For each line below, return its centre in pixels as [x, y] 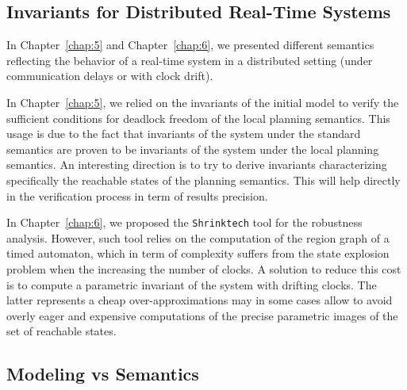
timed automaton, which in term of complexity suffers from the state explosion [198, 253]
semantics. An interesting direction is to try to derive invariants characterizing [197, 164]
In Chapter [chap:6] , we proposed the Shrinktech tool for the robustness [184, 222]
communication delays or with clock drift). [110, 76]
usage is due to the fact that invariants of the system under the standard [184, 134]
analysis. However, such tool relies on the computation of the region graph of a [198, 237]
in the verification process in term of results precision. [137, 195]
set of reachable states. [61, 331]
